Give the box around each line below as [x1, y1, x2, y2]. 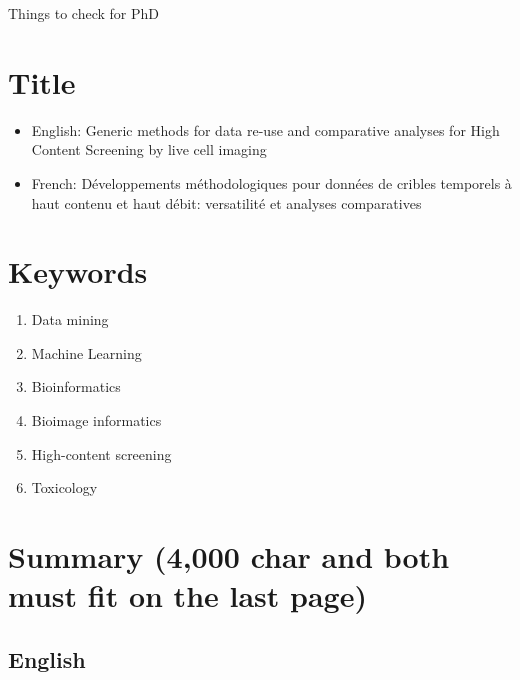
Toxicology [31, 477, 98, 498]
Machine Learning [31, 342, 142, 363]
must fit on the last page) [8, 575, 367, 616]
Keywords [8, 251, 148, 292]
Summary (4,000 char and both [8, 535, 450, 576]
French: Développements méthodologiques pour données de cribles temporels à [31, 172, 512, 193]
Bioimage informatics [31, 410, 162, 430]
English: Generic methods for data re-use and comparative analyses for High [31, 119, 500, 140]
